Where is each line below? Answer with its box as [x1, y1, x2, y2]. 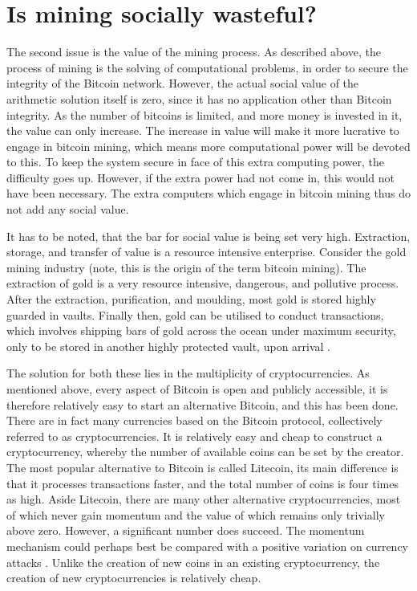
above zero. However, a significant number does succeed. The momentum [6, 522, 365, 539]
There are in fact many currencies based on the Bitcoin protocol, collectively [6, 412, 383, 429]
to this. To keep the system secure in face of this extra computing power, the [6, 153, 385, 170]
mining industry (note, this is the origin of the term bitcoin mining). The [6, 259, 366, 275]
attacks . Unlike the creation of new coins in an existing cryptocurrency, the [6, 553, 380, 570]
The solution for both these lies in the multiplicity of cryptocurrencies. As [6, 365, 370, 381]
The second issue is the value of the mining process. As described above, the [6, 43, 381, 60]
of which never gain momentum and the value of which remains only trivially [6, 506, 385, 523]
